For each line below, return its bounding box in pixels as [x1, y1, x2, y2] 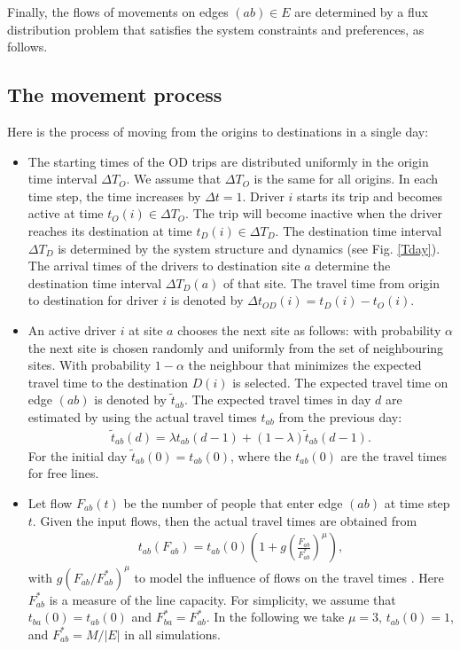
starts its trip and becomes [297, 186, 443, 205]
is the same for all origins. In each [253, 169, 439, 188]
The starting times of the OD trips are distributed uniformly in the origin [27, 152, 429, 170]
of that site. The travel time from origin [223, 273, 441, 292]
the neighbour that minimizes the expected [188, 356, 422, 374]
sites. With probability [27, 356, 152, 374]
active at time [27, 204, 104, 223]
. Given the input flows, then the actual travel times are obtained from [32, 511, 417, 529]
